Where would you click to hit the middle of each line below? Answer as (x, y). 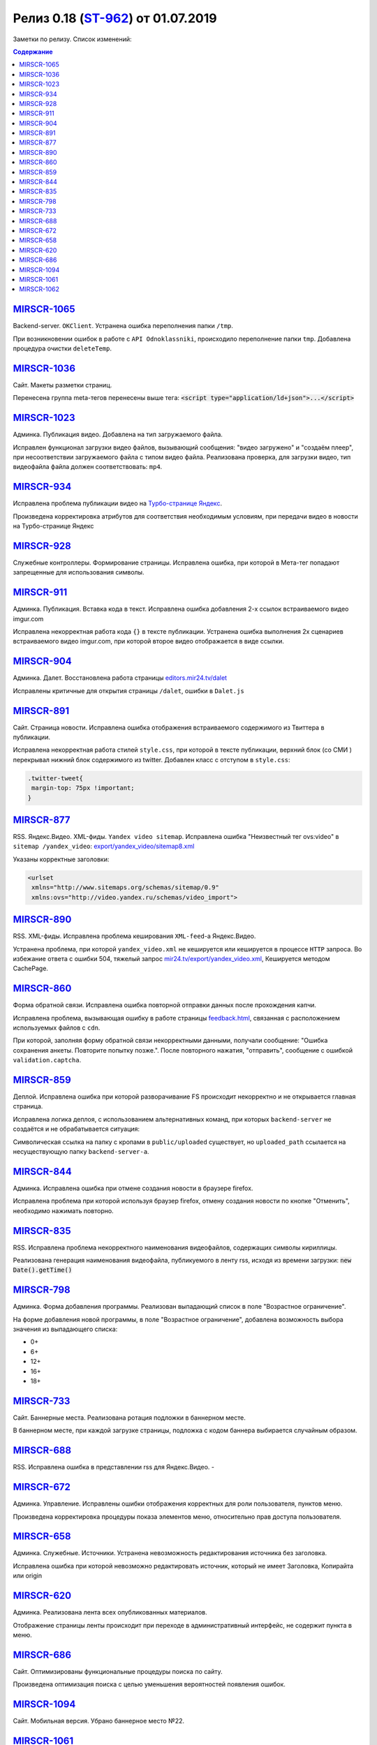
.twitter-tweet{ (56, 778)
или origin (27, 1576)
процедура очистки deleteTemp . (62, 348)
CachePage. (31, 968)
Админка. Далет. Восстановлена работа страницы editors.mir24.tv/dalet (120, 678)
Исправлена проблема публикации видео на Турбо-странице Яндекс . (118, 503)
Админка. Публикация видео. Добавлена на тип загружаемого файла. (118, 435)
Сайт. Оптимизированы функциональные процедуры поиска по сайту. (118, 1671)
